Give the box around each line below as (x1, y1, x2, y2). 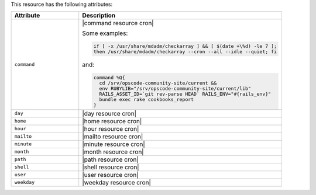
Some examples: (82, 29, 128, 37)
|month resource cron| (82, 148, 144, 156)
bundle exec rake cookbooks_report (99, 96, 194, 103)
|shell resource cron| (82, 163, 140, 171)
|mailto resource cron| (82, 132, 143, 140)
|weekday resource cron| (82, 178, 152, 186)
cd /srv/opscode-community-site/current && (99, 80, 217, 86)
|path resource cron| (82, 155, 139, 163)
